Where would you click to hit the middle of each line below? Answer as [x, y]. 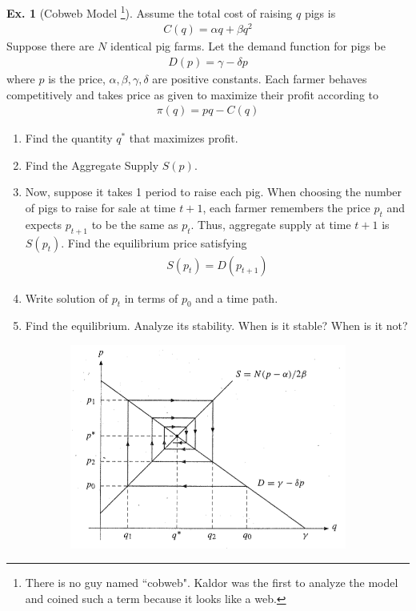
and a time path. [237, 297]
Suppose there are [50, 46]
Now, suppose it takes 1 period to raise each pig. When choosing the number [214, 192]
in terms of [151, 297]
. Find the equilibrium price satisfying [154, 242]
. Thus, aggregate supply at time [271, 224]
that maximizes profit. [184, 138]
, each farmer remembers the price [286, 207]
